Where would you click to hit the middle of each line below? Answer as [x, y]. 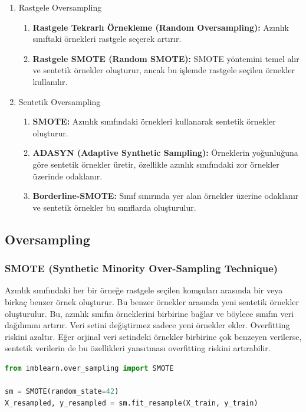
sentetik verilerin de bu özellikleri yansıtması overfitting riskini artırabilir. [138, 348]
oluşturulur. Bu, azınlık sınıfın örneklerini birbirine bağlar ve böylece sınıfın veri [149, 313]
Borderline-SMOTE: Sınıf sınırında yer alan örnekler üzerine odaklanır [166, 196]
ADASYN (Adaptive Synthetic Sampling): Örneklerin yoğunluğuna [165, 153]
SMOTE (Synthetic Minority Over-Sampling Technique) [142, 268]
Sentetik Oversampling [60, 101]
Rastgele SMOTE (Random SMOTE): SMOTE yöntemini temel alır [166, 58]
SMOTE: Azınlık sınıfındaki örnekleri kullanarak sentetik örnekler [154, 121]
